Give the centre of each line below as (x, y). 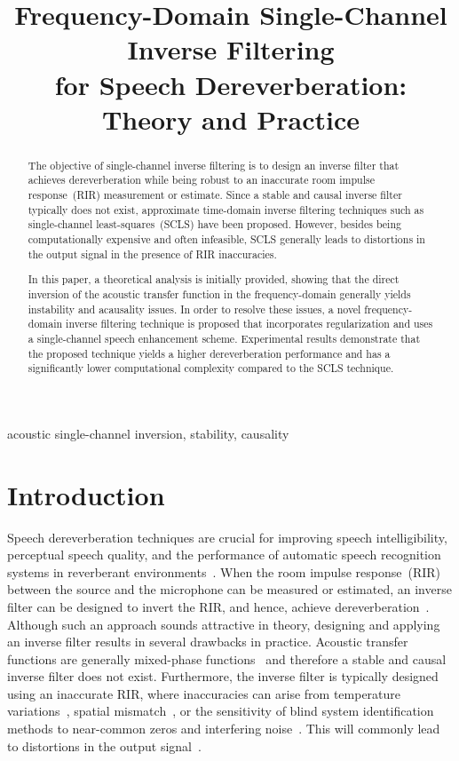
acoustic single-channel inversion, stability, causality (148, 433)
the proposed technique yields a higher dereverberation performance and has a (209, 353)
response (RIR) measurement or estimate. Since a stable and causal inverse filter (215, 195)
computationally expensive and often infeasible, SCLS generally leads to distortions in (226, 239)
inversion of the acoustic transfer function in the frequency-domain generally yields (219, 293)
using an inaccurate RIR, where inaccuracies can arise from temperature (204, 693)
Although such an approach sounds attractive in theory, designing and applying (224, 624)
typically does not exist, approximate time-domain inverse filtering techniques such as (226, 209)
